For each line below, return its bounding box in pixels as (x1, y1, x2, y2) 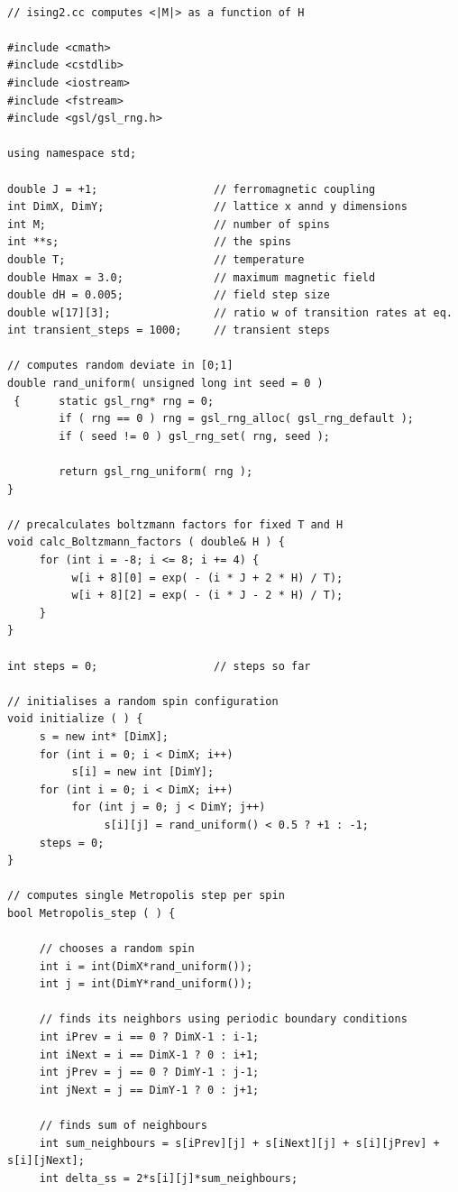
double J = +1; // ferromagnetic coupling (7, 182, 376, 196)
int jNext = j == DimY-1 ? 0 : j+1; (39, 1083, 260, 1096)
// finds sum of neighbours (39, 1119, 207, 1132)
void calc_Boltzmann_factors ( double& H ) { (7, 536, 285, 549)
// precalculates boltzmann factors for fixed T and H (7, 518, 343, 531)
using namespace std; (7, 147, 137, 160)
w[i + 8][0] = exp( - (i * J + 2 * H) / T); (71, 571, 343, 584)
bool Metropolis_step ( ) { (7, 906, 176, 920)
